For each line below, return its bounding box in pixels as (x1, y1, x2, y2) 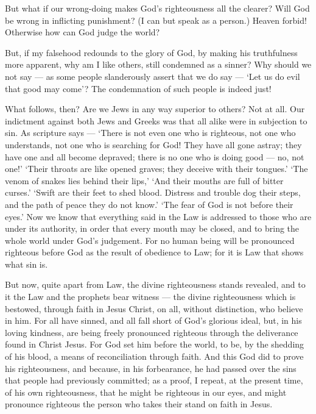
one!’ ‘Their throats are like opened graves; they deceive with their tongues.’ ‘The (5, 162, 308, 175)
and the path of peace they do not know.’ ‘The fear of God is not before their (5, 198, 293, 210)
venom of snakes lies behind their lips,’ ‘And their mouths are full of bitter (5, 174, 284, 187)
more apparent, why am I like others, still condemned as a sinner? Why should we (5, 58, 312, 71)
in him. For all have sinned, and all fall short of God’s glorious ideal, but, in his (5, 314, 302, 327)
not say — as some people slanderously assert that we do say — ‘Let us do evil (5, 70, 300, 82)
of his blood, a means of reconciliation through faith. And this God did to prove (5, 350, 304, 363)
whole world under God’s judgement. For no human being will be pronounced (5, 234, 295, 246)
